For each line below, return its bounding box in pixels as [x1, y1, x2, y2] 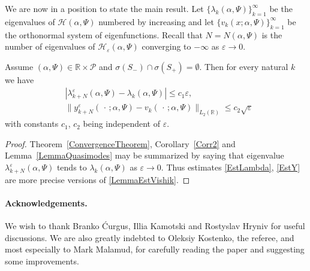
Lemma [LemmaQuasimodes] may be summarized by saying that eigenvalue [5, 149, 284, 162]
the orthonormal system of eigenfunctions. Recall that [5, 28, 203, 41]
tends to [56, 161, 87, 173]
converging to [142, 40, 191, 53]
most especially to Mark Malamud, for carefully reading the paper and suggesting [5, 243, 305, 255]
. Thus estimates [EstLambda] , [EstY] [161, 161, 300, 173]
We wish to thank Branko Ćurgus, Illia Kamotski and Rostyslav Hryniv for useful [5, 220, 305, 232]
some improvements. [5, 255, 79, 267]
